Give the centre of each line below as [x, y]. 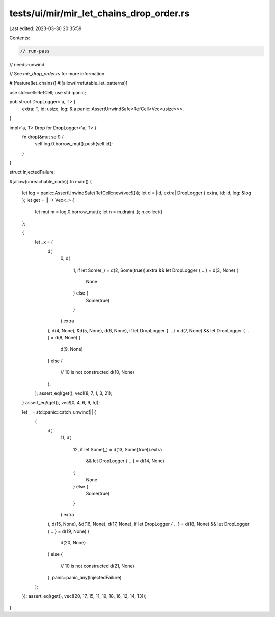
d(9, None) [72, 349]
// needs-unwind [27, 64]
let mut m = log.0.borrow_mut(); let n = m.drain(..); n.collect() [99, 212]
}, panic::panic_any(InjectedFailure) [85, 577]
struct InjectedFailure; [32, 172]
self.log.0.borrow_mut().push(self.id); [74, 144]
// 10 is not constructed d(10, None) [97, 372]
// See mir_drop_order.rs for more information [57, 74]
